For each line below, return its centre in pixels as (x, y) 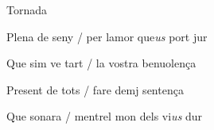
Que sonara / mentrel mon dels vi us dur (105, 116)
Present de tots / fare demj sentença (95, 89)
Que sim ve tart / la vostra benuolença (101, 63)
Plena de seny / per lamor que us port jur (107, 36)
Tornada (27, 10)
